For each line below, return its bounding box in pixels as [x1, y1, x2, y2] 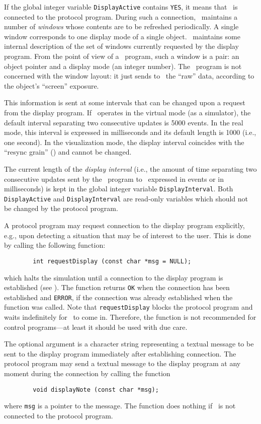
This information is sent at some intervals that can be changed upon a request [4, 97, 245, 108]
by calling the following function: [4, 240, 106, 250]
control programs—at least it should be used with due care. [4, 321, 188, 332]
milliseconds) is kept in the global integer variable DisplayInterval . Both [4, 183, 233, 194]
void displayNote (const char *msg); [33, 386, 159, 393]
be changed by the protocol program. [4, 203, 118, 214]
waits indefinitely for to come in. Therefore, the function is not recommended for [4, 312, 256, 322]
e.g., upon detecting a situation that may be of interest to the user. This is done [4, 230, 251, 240]
